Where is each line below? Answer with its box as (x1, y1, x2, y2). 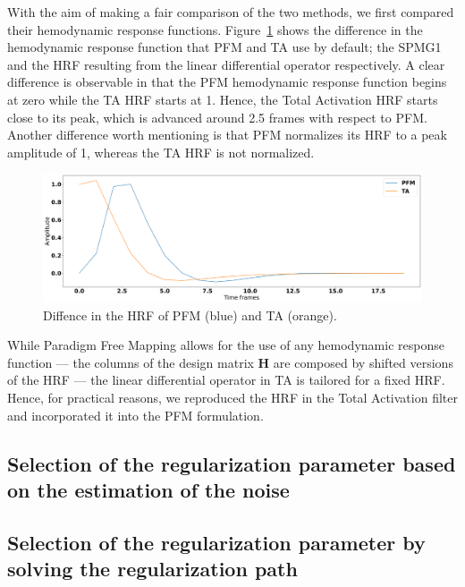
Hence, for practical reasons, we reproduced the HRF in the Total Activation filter (7, 387, 458, 406)
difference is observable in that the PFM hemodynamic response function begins (7, 72, 447, 91)
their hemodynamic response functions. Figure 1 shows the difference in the (7, 20, 423, 38)
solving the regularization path (7, 555, 298, 583)
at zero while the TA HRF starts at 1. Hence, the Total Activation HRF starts (7, 89, 438, 108)
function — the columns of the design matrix (7, 353, 254, 371)
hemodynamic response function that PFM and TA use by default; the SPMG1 (7, 38, 442, 56)
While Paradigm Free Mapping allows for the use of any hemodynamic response (7, 336, 444, 354)
